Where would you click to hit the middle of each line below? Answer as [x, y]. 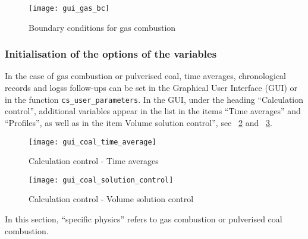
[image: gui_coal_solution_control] [101, 180]
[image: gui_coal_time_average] [92, 142]
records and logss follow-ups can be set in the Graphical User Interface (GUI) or [151, 88]
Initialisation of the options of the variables [111, 54]
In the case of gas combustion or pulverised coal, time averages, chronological [145, 76]
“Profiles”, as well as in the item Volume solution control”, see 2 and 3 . [139, 122]
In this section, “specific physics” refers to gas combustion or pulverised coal [144, 219]
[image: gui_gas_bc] [69, 8]
